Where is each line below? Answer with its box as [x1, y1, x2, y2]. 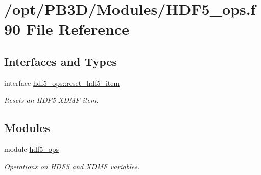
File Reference [26, 18, 130, 39]
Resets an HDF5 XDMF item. [4, 95, 99, 105]
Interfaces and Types [4, 53, 117, 69]
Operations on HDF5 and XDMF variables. [4, 161, 140, 171]
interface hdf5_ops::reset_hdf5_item [4, 77, 120, 88]
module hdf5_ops [4, 144, 59, 155]
